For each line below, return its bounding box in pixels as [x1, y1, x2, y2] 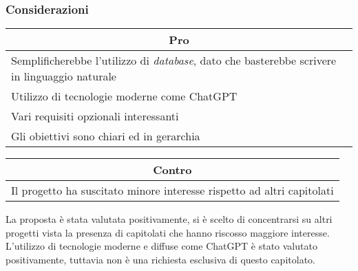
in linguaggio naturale [11, 68, 116, 85]
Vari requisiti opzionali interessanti [11, 108, 179, 124]
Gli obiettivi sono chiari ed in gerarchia [11, 128, 200, 144]
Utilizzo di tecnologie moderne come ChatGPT [11, 88, 238, 105]
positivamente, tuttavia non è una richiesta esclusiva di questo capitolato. [6, 252, 315, 266]
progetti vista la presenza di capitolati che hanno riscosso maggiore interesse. [6, 225, 330, 239]
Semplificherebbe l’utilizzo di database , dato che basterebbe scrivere [11, 52, 337, 69]
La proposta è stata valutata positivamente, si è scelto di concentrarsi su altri [6, 212, 333, 226]
